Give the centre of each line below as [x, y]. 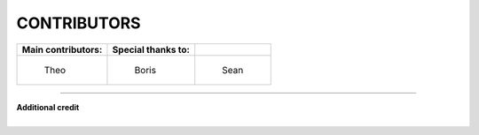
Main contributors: [62, 49]
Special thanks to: [151, 49]
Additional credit [48, 107]
